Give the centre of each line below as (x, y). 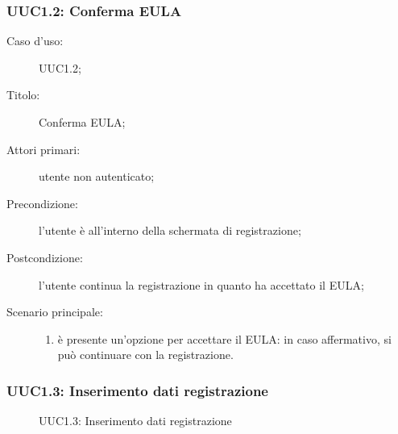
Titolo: (23, 95)
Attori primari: (44, 149)
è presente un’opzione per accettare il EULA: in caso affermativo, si (224, 338)
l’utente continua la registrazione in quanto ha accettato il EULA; (201, 284)
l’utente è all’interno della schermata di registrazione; (170, 230)
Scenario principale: (55, 312)
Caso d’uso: (35, 41)
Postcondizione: (45, 257)
